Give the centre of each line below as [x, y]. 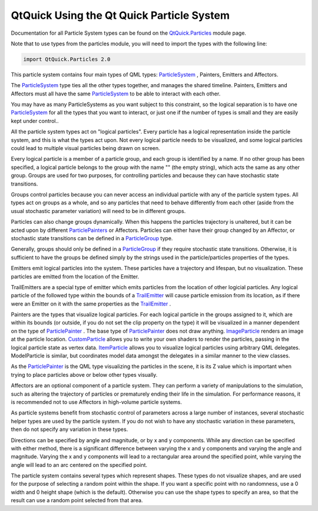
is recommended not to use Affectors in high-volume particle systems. [96, 402]
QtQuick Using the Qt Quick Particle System [120, 15]
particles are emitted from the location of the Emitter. [75, 276]
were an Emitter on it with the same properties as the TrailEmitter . [91, 304]
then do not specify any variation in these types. [69, 429]
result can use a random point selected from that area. [77, 500]
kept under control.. [35, 121]
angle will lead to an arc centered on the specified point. [79, 464]
